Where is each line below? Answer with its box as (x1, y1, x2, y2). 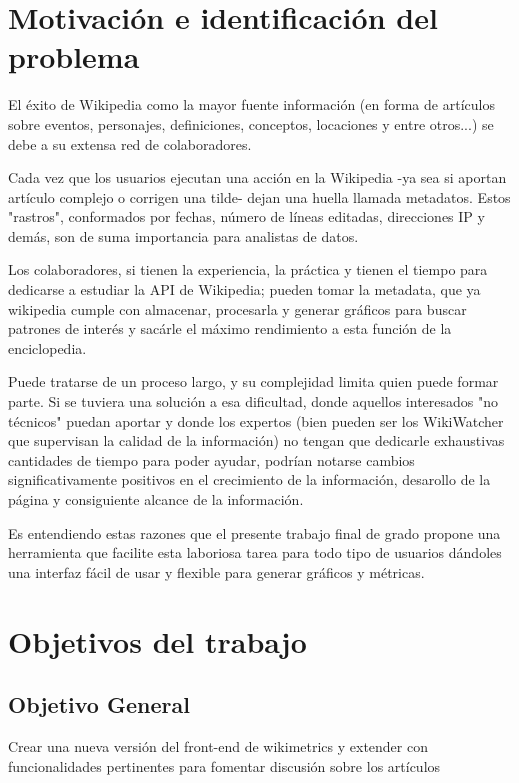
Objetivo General (8, 689, 190, 720)
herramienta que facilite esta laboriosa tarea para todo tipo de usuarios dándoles (8, 542, 502, 563)
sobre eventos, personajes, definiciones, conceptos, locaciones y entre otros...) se (8, 113, 494, 134)
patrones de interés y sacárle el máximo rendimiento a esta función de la (8, 318, 452, 339)
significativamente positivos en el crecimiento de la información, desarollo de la (8, 469, 491, 490)
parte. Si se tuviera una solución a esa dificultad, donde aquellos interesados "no (8, 391, 498, 412)
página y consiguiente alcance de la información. (8, 489, 304, 509)
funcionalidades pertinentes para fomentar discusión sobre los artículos (8, 755, 441, 776)
